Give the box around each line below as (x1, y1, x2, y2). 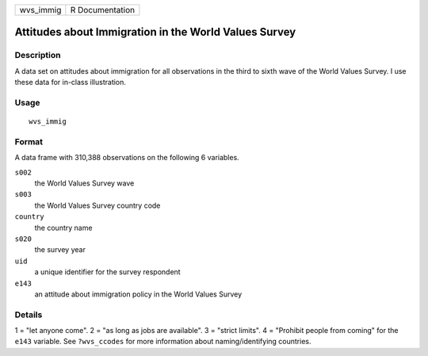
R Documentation (70, 5, 135, 15)
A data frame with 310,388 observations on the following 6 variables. (14, 153, 239, 163)
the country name (34, 223, 93, 232)
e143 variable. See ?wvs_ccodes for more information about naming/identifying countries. (14, 337, 311, 346)
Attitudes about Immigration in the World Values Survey (14, 25, 296, 39)
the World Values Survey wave (34, 178, 135, 188)
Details (14, 309, 43, 320)
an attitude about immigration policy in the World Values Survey (34, 289, 243, 299)
